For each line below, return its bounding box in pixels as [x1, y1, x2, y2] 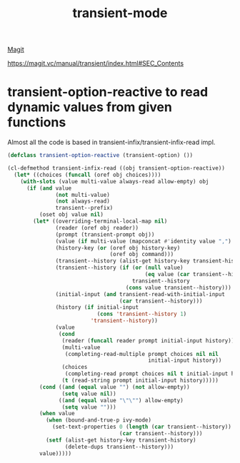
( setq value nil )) [61, 390, 116, 397]
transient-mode [72, 5, 168, 21]
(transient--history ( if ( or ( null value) [55, 264, 184, 272]
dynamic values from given [7, 99, 173, 116]
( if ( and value [26, 184, 72, 192]
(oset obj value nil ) [39, 211, 104, 218]
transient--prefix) [55, 205, 114, 212]
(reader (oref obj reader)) [55, 224, 139, 231]
